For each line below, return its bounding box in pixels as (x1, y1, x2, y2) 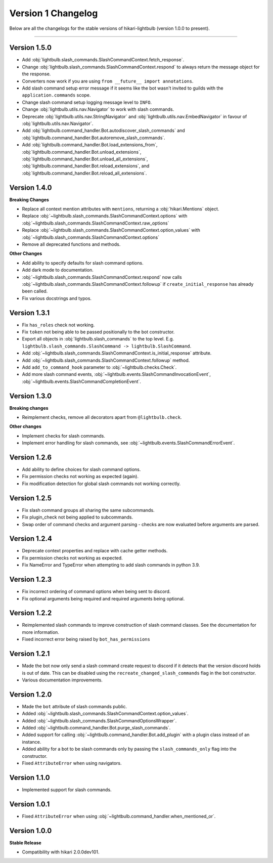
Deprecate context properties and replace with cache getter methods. (22, 548, 168, 554)
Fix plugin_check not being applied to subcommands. (22, 514, 133, 521)
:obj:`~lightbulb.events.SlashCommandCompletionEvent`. (22, 378, 142, 384)
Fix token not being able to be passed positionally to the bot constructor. (22, 329, 175, 335)
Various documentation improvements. (22, 677, 103, 683)
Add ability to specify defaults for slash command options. (22, 260, 144, 266)
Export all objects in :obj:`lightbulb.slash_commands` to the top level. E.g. (22, 336, 174, 342)
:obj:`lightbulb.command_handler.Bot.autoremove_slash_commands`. (22, 135, 165, 141)
